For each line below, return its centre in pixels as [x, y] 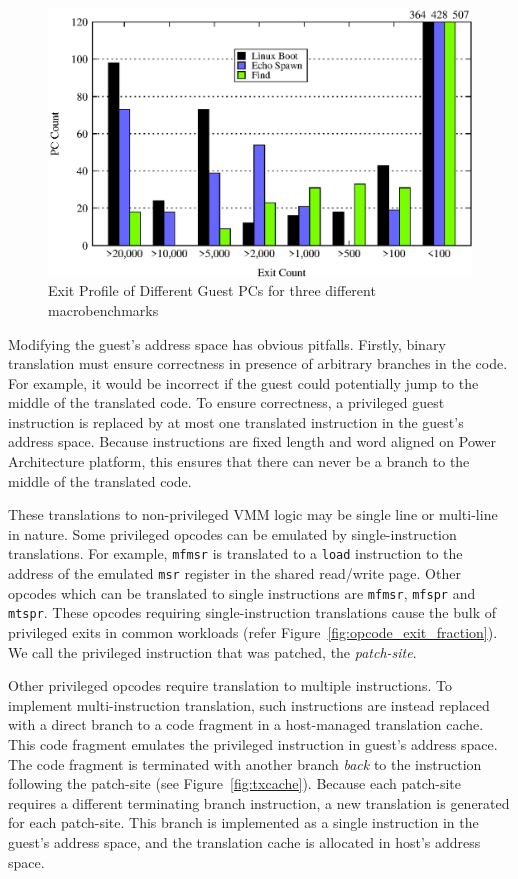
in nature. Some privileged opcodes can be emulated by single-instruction [232, 533]
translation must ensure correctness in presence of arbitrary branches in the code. [258, 363]
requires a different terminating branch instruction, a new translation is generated [259, 802]
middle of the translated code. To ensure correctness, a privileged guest [226, 402]
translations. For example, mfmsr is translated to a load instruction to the [235, 553]
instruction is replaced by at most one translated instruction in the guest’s [236, 421]
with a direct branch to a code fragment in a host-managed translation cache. [246, 724]
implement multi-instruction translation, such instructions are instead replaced [249, 704]
